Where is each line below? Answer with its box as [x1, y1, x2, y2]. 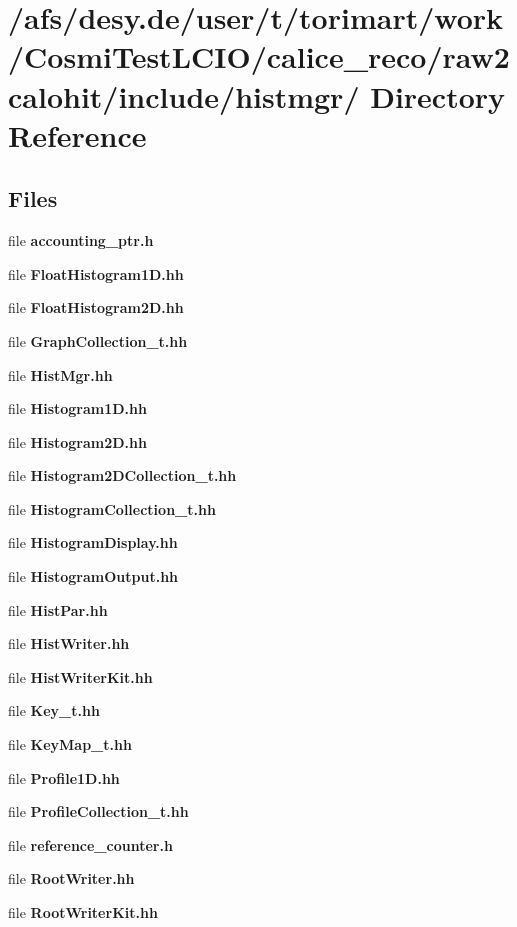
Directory [370, 75, 506, 116]
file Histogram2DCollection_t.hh [8, 465, 237, 486]
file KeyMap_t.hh [8, 734, 132, 755]
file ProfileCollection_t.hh [8, 801, 189, 822]
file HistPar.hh [8, 599, 108, 620]
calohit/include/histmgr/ [8, 75, 360, 116]
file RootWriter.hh [8, 868, 135, 889]
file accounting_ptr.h [8, 230, 154, 251]
